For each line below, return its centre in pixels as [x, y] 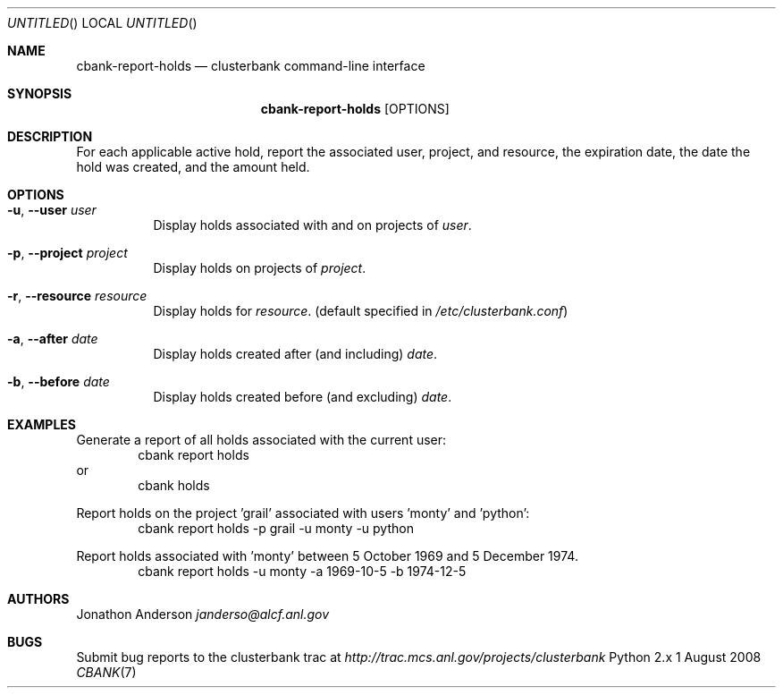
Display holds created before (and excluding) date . [303, 397]
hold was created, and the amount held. [193, 167]
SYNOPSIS [40, 93]
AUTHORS [38, 599]
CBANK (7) [106, 672]
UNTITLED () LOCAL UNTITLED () [102, 23]
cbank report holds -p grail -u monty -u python [276, 528]
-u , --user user [52, 210]
